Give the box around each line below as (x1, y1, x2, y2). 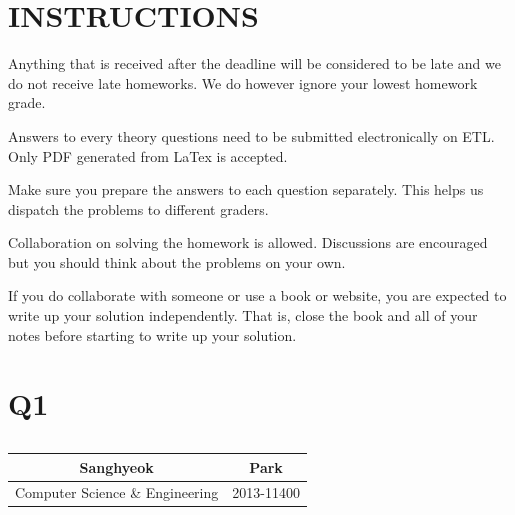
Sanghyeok (79, 456, 154, 477)
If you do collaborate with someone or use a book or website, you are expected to (8, 285, 507, 306)
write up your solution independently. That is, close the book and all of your (8, 305, 478, 326)
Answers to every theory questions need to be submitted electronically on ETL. (8, 125, 495, 146)
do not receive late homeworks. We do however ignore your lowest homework (8, 72, 478, 93)
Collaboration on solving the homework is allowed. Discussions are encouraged (8, 232, 488, 253)
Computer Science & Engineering (15, 482, 219, 503)
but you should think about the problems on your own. (8, 251, 346, 272)
